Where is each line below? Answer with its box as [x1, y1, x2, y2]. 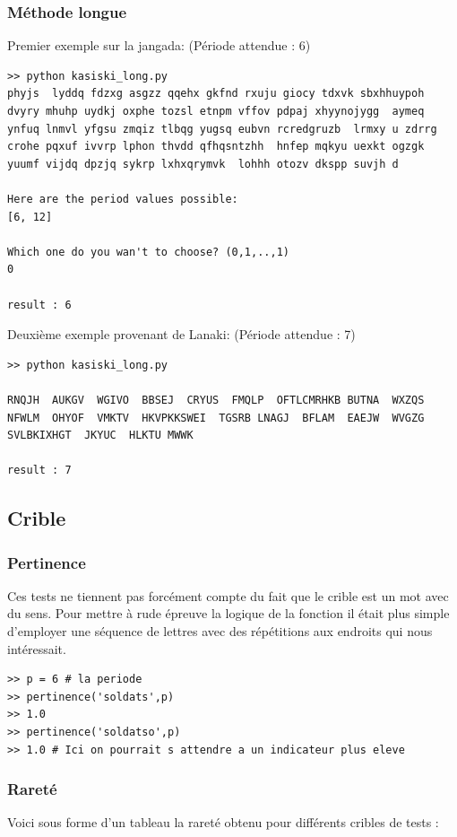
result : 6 [7, 298, 72, 311]
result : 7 [7, 464, 72, 477]
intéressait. [7, 639, 66, 658]
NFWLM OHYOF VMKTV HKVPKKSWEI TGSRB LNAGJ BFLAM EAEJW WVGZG [7, 411, 425, 424]
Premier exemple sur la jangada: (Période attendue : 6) [7, 36, 311, 55]
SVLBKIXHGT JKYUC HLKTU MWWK [7, 429, 194, 442]
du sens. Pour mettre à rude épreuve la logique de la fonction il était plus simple [7, 604, 450, 623]
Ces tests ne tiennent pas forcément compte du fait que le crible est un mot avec [7, 586, 449, 605]
